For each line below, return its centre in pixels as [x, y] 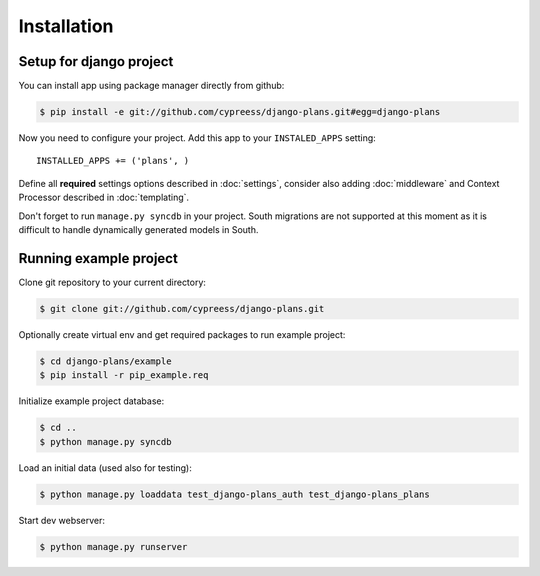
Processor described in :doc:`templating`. [104, 197]
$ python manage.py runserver [113, 546]
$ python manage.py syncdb [105, 441]
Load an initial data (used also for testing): [105, 467]
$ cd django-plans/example [105, 361]
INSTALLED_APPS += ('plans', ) [113, 161]
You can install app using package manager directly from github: [151, 86]
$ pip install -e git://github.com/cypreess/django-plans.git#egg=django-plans [240, 112]
